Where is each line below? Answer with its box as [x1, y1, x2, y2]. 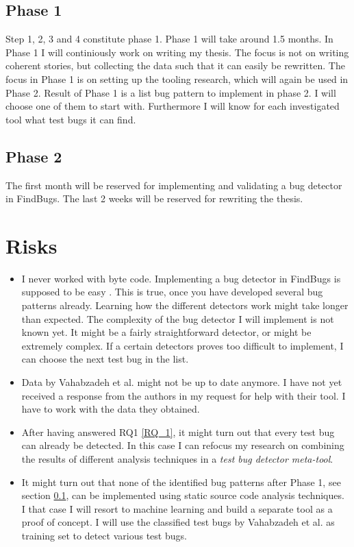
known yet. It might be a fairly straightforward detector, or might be [21, 325, 312, 339]
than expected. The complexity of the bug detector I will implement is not [21, 311, 334, 326]
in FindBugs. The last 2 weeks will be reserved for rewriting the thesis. [5, 191, 303, 206]
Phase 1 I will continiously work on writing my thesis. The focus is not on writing [5, 45, 349, 59]
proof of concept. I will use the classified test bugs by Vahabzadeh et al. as [21, 515, 335, 529]
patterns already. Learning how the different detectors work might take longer [21, 298, 349, 313]
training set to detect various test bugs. [21, 528, 187, 542]
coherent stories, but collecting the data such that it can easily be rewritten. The [5, 58, 345, 73]
